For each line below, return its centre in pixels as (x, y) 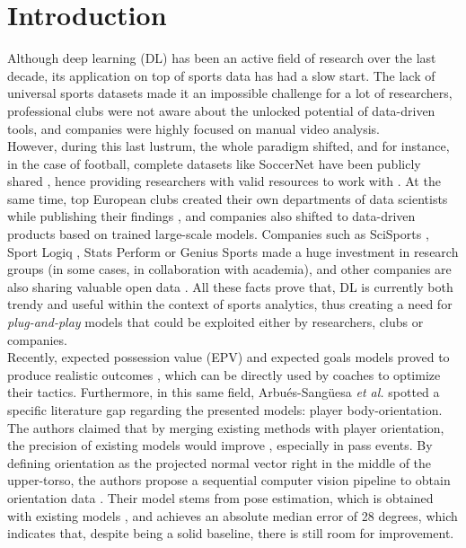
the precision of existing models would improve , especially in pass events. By (220, 445)
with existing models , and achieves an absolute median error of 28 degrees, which (233, 515)
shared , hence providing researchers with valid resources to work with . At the (224, 181)
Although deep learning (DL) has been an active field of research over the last (222, 58)
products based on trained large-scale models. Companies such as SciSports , (218, 234)
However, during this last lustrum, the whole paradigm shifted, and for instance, (229, 146)
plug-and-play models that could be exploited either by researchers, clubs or (215, 322)
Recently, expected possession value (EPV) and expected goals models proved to (229, 357)
